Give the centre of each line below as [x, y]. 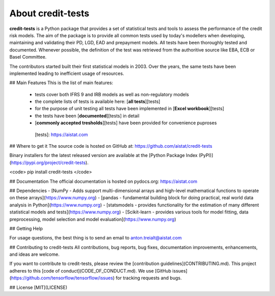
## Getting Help [26, 228]
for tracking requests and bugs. [148, 278]
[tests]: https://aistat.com [61, 134]
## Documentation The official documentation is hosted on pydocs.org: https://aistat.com [103, 181]
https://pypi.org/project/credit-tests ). [50, 163]
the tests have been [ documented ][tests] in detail [87, 116]
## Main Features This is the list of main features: [61, 83]
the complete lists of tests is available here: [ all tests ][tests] [98, 101]
